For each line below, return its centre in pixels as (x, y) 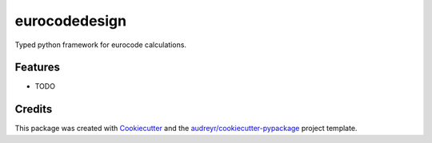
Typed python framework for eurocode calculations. (101, 45)
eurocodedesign (71, 21)
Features (37, 68)
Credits (34, 109)
